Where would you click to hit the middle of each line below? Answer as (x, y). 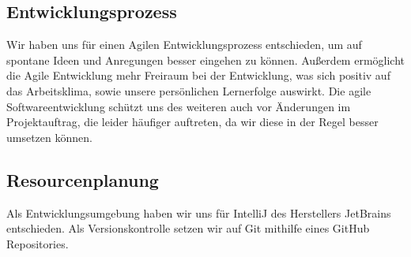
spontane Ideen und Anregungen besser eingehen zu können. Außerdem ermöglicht (205, 60)
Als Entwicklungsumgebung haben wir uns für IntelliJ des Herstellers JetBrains (199, 212)
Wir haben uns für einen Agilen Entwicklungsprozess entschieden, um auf (184, 45)
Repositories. (38, 243)
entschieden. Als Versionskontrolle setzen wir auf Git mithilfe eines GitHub (188, 228)
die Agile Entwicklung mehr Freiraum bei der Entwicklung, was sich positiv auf (198, 75)
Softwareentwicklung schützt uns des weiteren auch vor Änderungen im (179, 106)
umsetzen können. (49, 137)
